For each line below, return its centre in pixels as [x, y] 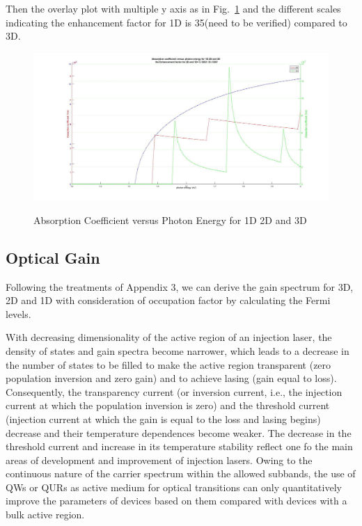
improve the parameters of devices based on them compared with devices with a [176, 501]
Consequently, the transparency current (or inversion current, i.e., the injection [174, 391]
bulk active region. [45, 515]
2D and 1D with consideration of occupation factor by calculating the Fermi [168, 300]
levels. [18, 313]
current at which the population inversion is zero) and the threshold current [168, 405]
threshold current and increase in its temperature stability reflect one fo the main [179, 446]
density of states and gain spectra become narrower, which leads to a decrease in [178, 350]
